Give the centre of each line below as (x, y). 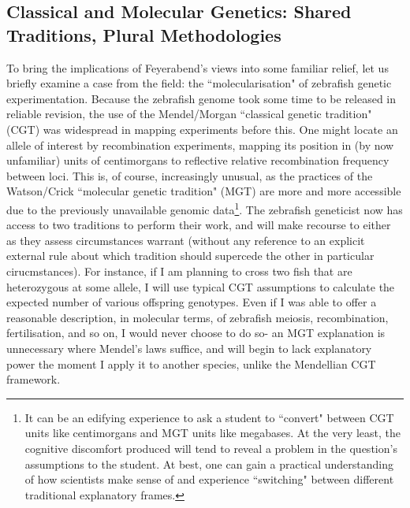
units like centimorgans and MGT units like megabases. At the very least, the (213, 433)
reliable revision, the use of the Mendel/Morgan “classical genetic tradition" (189, 114)
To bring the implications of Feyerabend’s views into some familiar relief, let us (198, 67)
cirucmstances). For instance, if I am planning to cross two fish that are (179, 271)
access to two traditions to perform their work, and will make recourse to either (199, 225)
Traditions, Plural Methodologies (144, 34)
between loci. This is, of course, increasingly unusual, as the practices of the (190, 175)
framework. (34, 379)
